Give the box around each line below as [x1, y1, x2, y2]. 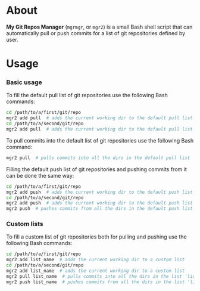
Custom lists [6, 220, 43, 228]
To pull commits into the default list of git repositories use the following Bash [6, 137, 194, 144]
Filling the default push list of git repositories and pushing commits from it [6, 165, 187, 173]
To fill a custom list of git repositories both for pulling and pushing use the [6, 233, 187, 240]
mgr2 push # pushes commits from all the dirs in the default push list [6, 206, 193, 212]
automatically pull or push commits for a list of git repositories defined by [6, 29, 186, 36]
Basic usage [6, 78, 43, 86]
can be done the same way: [6, 172, 74, 179]
